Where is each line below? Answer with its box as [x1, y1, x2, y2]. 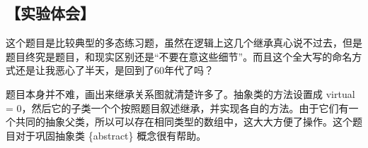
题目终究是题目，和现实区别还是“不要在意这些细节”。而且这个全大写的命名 [6, 49, 352, 63]
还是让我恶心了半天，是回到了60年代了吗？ [15, 63, 214, 78]
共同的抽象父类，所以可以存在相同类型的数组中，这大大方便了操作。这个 [15, 114, 352, 129]
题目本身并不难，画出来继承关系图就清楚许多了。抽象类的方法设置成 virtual [6, 86, 355, 101]
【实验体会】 [6, 2, 95, 24]
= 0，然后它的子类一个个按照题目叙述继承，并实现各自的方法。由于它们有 [6, 100, 349, 115]
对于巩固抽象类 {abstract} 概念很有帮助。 [15, 128, 207, 142]
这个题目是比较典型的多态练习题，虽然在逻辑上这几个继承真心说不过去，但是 [6, 35, 362, 50]
